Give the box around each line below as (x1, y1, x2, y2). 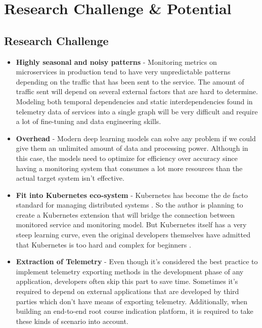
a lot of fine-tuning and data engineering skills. (16, 116, 161, 127)
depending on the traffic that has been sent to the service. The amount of (16, 76, 244, 87)
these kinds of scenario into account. (16, 315, 128, 326)
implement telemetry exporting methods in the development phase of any (16, 266, 244, 276)
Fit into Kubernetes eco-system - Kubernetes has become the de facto (16, 189, 248, 200)
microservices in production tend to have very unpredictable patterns (16, 66, 231, 77)
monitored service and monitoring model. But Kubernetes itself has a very (16, 219, 247, 230)
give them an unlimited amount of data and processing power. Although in (16, 143, 248, 153)
